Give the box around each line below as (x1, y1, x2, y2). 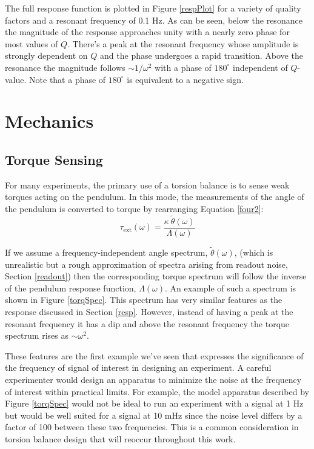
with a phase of (155, 61, 212, 73)
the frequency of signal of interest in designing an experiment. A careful (5, 361, 272, 374)
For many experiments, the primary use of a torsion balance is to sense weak (5, 178, 290, 191)
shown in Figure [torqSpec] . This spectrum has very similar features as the (5, 293, 282, 306)
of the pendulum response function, (5, 281, 136, 294)
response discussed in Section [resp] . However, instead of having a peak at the (5, 305, 293, 318)
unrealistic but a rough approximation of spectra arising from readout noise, (5, 258, 288, 270)
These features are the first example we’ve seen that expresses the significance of (5, 349, 304, 362)
